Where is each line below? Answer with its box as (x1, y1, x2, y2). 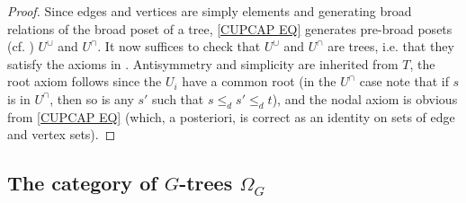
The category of (7, 169, 157, 197)
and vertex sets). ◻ (7, 125, 116, 144)
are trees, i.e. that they (327, 37, 454, 56)
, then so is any (49, 89, 134, 108)
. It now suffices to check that (97, 37, 261, 56)
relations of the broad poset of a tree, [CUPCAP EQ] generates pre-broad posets (7, 19, 453, 38)
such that (152, 89, 204, 108)
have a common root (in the (182, 72, 336, 91)
